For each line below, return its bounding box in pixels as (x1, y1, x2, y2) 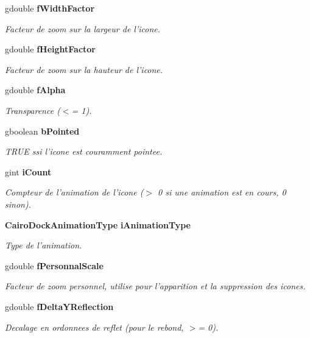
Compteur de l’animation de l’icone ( (5, 186, 144, 199)
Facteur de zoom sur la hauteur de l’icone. (5, 63, 163, 76)
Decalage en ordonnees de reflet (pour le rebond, (5, 320, 184, 333)
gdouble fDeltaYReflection (5, 300, 114, 312)
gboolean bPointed (5, 124, 80, 137)
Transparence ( (5, 104, 60, 116)
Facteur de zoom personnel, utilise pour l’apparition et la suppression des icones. (5, 280, 306, 292)
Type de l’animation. (5, 239, 82, 252)
